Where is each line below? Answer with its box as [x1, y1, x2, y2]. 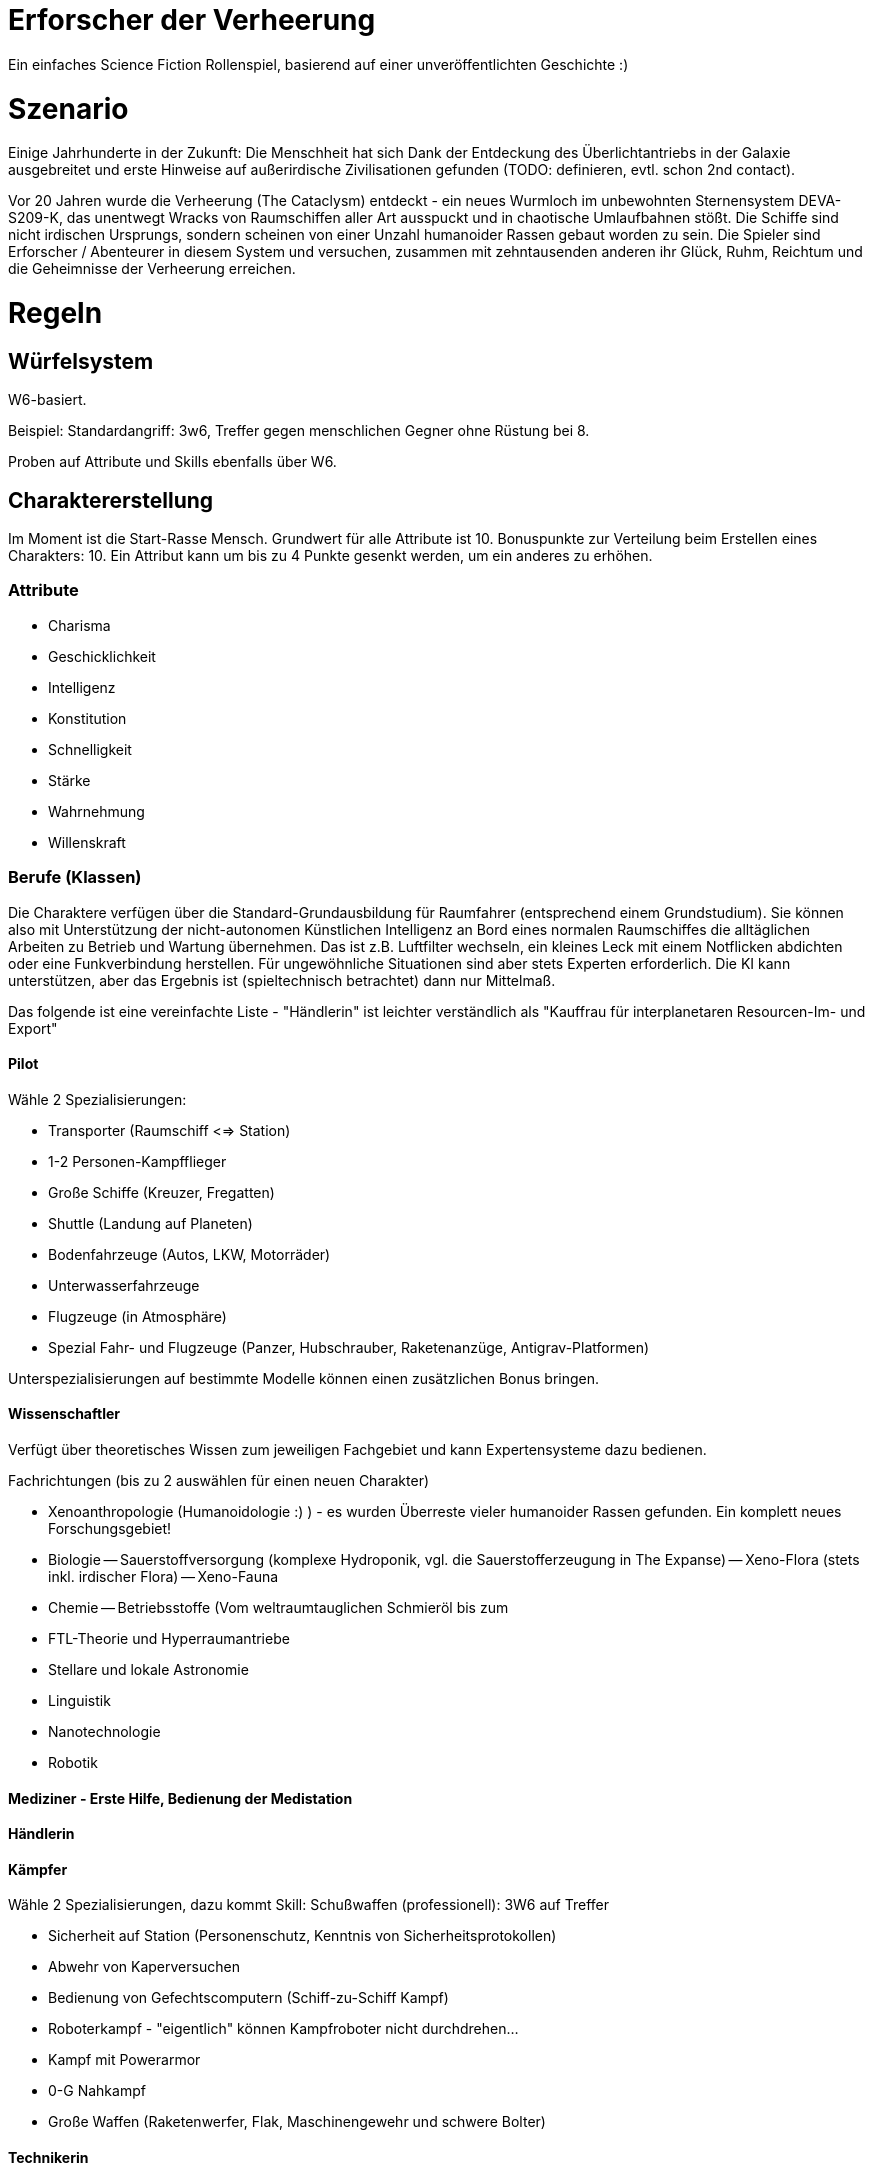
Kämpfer [8, 1860, 68, 1878]
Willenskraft [48, 833, 126, 851]
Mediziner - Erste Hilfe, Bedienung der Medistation [8, 1789, 353, 1807]
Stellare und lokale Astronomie [48, 1660, 249, 1678]
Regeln [8, 296, 103, 330]
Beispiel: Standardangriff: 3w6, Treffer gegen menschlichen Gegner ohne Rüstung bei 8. [8, 422, 590, 440]
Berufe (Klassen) [8, 867, 142, 888]
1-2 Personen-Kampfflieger [48, 1152, 227, 1170]
